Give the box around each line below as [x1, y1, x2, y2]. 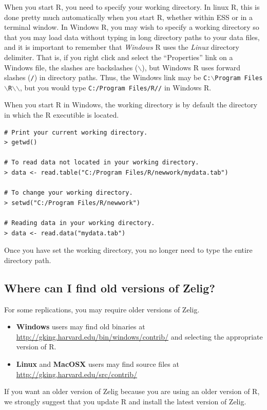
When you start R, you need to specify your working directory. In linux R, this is [4, 2, 260, 12]
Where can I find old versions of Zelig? [4, 279, 215, 295]
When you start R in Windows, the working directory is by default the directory [4, 99, 258, 110]
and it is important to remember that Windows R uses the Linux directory [4, 42, 239, 52]
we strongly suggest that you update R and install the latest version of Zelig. [4, 396, 246, 406]
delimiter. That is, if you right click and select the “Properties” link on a [4, 51, 233, 62]
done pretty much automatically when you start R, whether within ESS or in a [4, 11, 253, 22]
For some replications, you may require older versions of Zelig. [4, 304, 200, 314]
